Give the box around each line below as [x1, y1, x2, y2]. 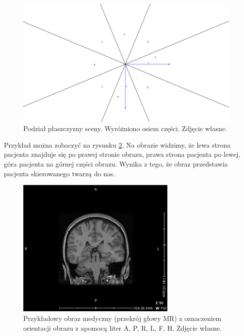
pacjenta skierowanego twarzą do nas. [4, 168, 115, 178]
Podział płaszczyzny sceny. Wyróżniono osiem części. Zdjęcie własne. [23, 123, 227, 134]
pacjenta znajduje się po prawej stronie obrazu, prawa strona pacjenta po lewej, [4, 149, 241, 159]
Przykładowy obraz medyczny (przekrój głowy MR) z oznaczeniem [23, 313, 222, 323]
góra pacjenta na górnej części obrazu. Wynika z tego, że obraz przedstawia [4, 159, 228, 169]
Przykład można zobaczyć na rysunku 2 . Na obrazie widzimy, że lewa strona [4, 139, 231, 150]
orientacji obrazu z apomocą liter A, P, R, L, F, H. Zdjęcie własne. [23, 322, 222, 333]
